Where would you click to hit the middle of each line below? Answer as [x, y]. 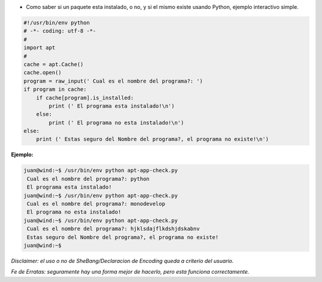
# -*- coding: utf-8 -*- [60, 31]
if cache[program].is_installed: [85, 98]
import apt [39, 48]
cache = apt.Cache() [53, 64]
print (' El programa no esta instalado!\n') [116, 123]
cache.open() [43, 73]
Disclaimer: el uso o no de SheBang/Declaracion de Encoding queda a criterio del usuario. [122, 261]
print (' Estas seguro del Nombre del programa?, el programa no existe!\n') [153, 139]
